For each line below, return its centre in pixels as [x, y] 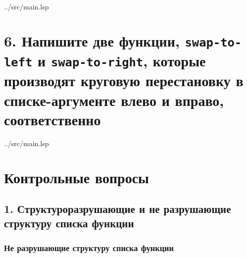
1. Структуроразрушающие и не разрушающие [118, 209]
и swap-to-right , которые [122, 61]
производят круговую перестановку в [124, 80]
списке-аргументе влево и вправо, [114, 100]
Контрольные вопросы [76, 177]
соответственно [52, 119]
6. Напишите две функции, [92, 40]
